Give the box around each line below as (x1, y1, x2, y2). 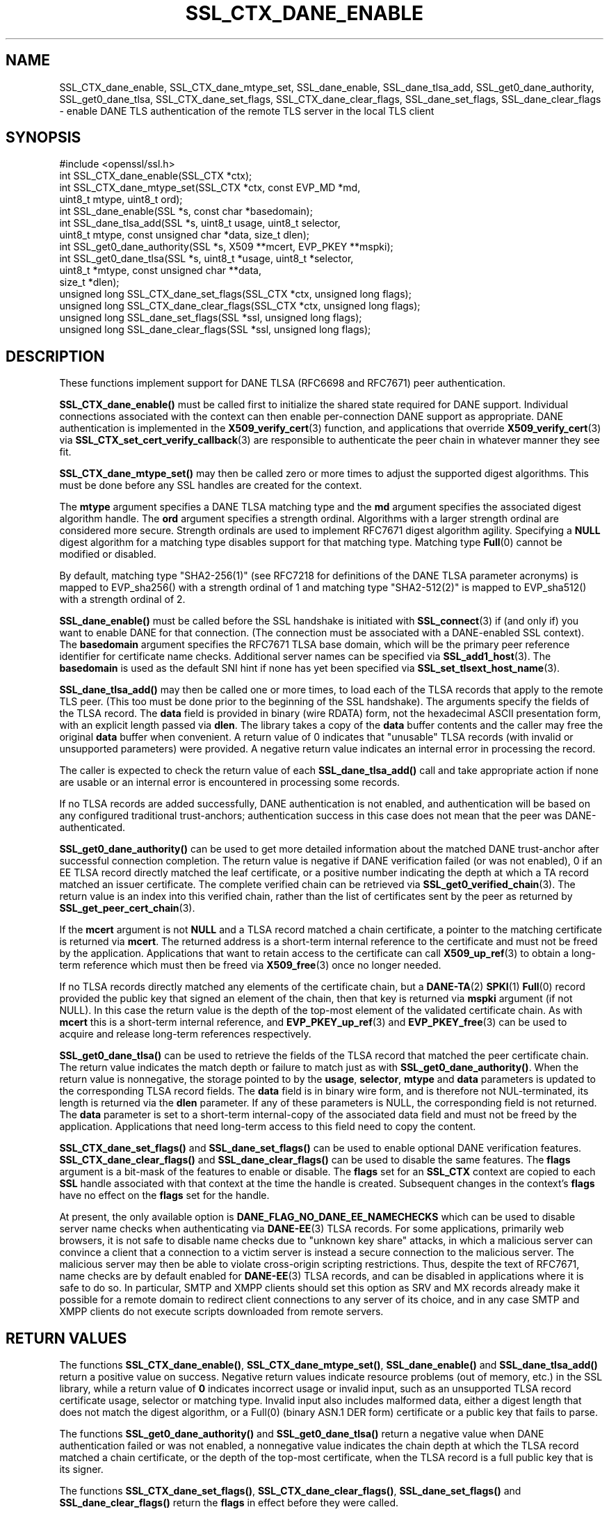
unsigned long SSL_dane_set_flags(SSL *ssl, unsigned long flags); (59, 312, 362, 324)
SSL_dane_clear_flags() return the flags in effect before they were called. (59, 1497, 398, 1509)
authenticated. (59, 821, 125, 834)
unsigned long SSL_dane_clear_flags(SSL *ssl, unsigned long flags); (59, 323, 371, 336)
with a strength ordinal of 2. (59, 593, 186, 606)
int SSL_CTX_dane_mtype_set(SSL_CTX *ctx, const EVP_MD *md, (59, 182, 361, 194)
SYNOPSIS (6, 129, 81, 147)
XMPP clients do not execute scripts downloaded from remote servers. (59, 1305, 384, 1318)
